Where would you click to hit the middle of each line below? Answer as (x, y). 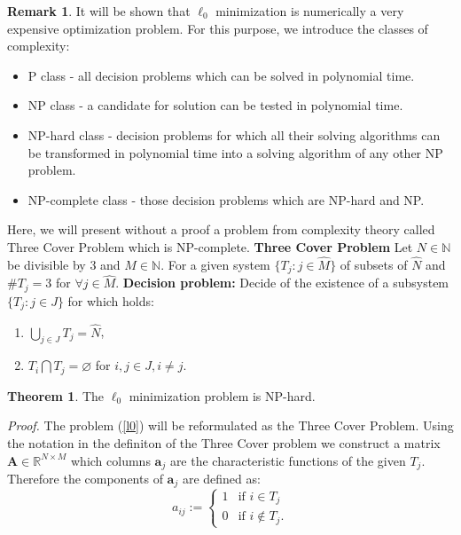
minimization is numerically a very (310, 11)
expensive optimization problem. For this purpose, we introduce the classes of (218, 28)
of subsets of (374, 264)
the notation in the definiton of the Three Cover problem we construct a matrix (224, 442)
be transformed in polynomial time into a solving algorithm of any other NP (235, 152)
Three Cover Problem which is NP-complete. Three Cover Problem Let (210, 246)
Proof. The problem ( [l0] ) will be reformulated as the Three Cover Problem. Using (230, 425)
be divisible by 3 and (64, 264)
